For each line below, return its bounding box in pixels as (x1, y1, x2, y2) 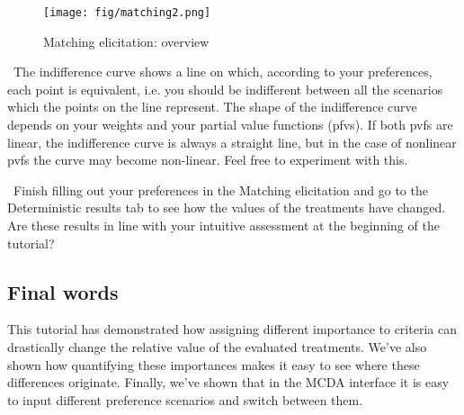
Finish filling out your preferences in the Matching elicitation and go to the (13, 180, 428, 199)
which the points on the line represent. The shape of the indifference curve (7, 97, 417, 116)
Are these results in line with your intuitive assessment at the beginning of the (7, 216, 440, 234)
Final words (7, 277, 119, 305)
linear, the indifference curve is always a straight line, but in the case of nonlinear (7, 132, 457, 151)
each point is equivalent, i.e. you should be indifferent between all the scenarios (7, 79, 443, 98)
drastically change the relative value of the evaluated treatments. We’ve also (7, 337, 427, 356)
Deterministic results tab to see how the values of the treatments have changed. (7, 198, 446, 217)
